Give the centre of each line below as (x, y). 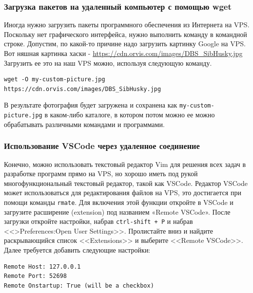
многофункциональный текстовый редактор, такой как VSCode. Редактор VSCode (126, 183)
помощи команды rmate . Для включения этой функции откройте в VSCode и (119, 202)
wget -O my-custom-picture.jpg (55, 80)
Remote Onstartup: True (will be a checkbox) (79, 285)
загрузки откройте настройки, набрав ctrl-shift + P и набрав (98, 221)
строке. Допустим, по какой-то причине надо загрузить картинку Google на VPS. (125, 44)
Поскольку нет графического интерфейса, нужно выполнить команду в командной (126, 34)
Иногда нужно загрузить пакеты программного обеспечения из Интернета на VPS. (127, 25)
